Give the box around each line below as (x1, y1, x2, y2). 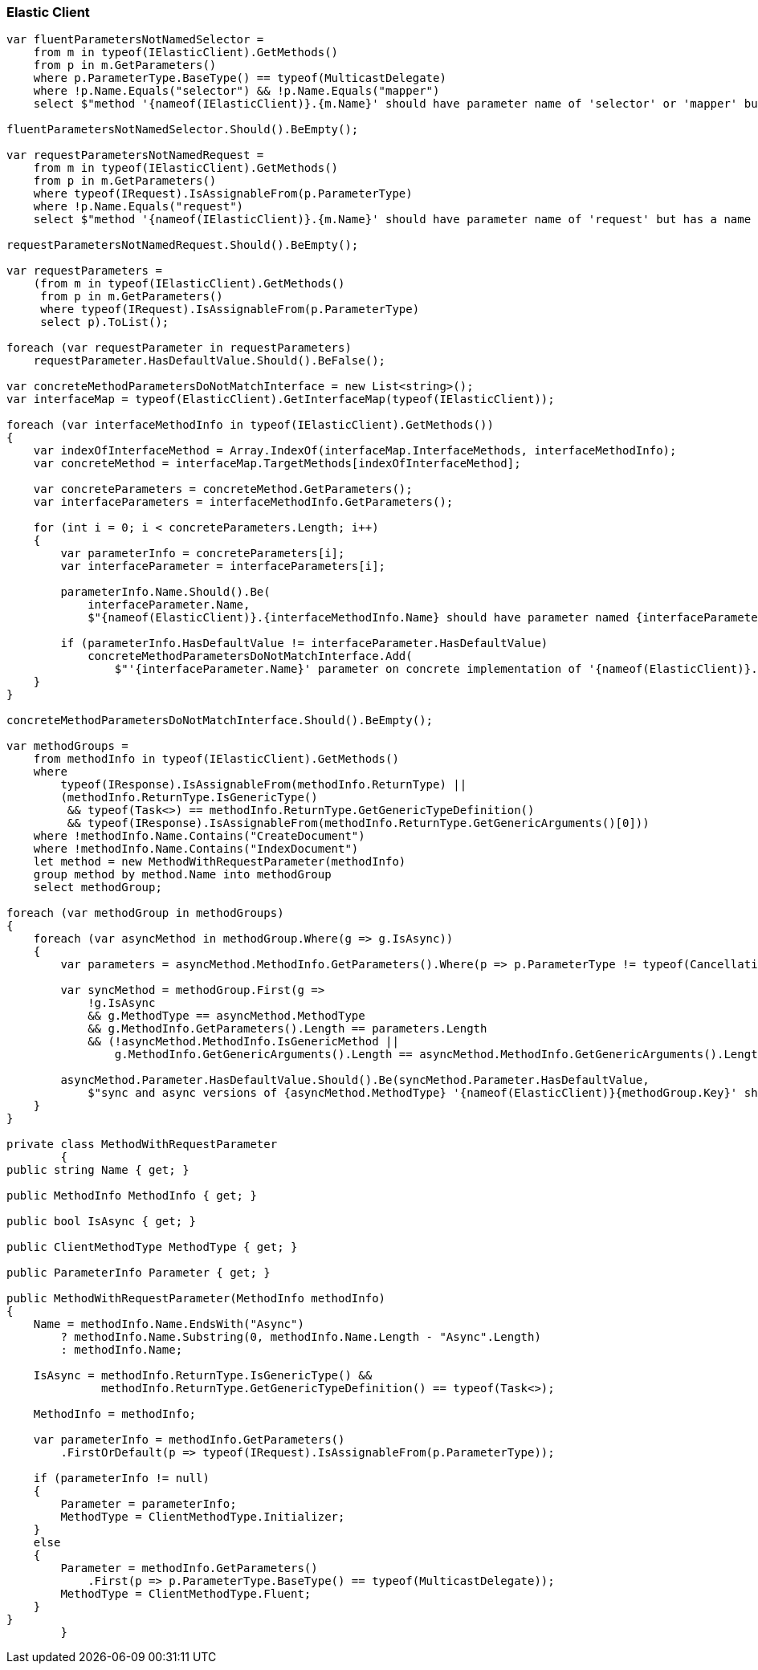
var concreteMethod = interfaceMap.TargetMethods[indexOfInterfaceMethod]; (33, 457, 521, 470)
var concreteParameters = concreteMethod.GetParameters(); (33, 483, 413, 496)
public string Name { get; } (6, 1163, 189, 1177)
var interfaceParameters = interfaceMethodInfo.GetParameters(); (33, 495, 454, 509)
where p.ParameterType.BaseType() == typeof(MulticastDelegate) (33, 71, 446, 85)
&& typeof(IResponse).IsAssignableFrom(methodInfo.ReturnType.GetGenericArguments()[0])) (67, 817, 650, 830)
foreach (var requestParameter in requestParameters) (6, 341, 352, 355)
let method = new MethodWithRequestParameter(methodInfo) (33, 855, 406, 869)
